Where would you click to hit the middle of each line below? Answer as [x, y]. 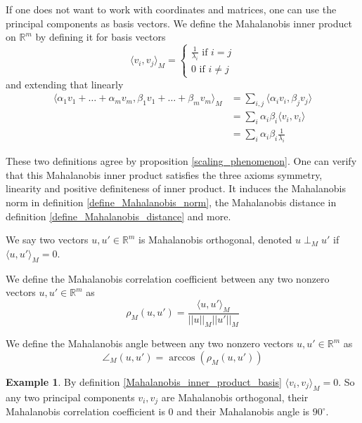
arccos [182, 358]
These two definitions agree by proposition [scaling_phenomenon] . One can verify [181, 161]
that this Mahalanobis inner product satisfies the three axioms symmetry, [164, 174]
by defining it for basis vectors [101, 37]
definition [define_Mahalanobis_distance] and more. [118, 216]
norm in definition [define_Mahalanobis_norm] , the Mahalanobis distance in [171, 202]
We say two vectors [47, 240]
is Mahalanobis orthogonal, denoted [215, 240]
